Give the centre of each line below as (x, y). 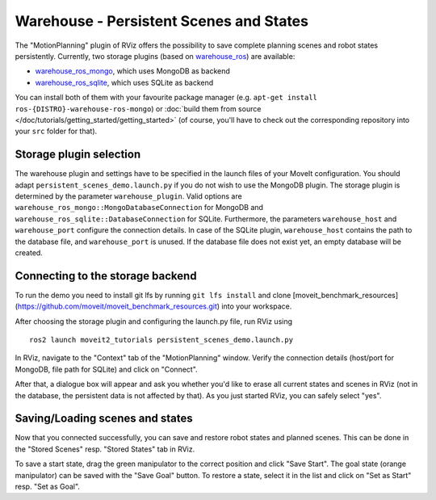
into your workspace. (257, 306)
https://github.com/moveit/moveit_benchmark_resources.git (117, 306)
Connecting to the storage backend (106, 276)
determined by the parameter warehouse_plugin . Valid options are (128, 196)
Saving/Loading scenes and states (104, 419)
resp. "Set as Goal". (48, 487)
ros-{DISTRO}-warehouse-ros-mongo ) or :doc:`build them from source (138, 108)
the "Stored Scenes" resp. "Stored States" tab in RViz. (105, 449)
